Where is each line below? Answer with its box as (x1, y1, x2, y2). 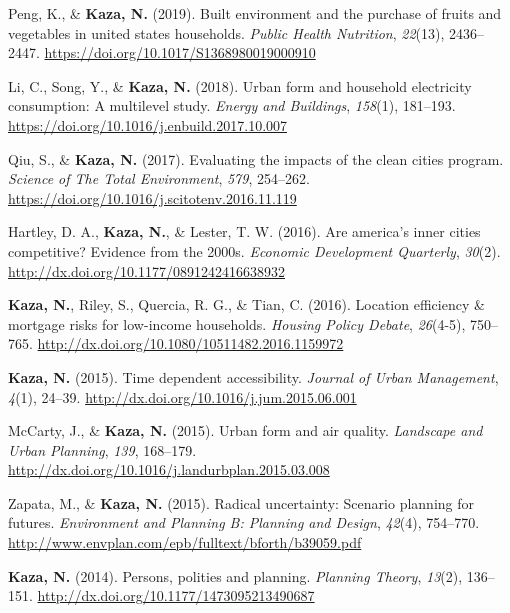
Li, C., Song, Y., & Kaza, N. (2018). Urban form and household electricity (8, 75, 472, 96)
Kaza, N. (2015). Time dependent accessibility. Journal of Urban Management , (8, 366, 499, 387)
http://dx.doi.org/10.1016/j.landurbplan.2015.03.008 (8, 459, 330, 480)
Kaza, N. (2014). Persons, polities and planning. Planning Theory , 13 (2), (8, 565, 463, 586)
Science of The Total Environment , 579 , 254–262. (8, 168, 310, 189)
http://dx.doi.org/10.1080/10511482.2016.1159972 (37, 333, 344, 354)
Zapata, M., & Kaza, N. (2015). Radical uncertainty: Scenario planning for (8, 492, 474, 513)
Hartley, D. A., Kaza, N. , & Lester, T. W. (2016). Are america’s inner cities (8, 221, 481, 242)
